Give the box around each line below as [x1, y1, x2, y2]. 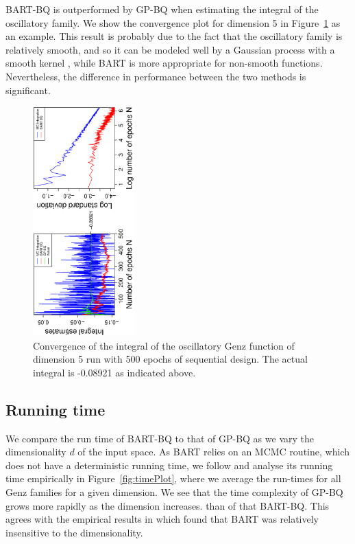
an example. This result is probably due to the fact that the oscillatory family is [5, 29, 343, 43]
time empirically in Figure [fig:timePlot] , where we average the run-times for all [5, 471, 341, 486]
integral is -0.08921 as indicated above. [33, 365, 196, 379]
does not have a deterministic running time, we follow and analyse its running [5, 457, 333, 472]
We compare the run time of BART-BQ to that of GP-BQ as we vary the [5, 431, 314, 445]
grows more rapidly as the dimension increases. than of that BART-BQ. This [5, 498, 330, 512]
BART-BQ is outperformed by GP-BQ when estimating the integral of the [5, 2, 319, 16]
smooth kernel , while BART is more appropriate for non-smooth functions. [5, 56, 323, 70]
